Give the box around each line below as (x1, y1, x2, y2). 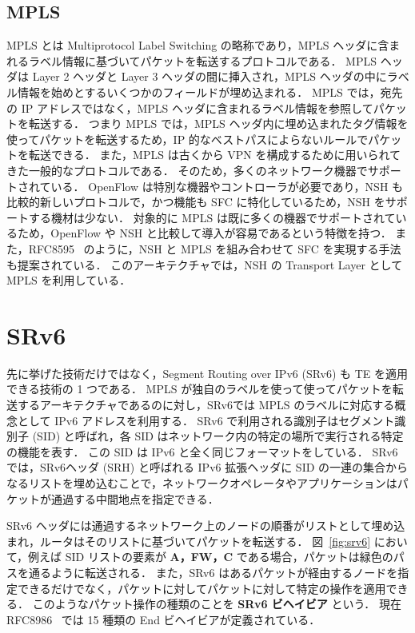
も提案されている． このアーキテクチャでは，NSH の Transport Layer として (6, 256, 403, 273)
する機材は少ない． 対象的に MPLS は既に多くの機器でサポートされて (28, 209, 396, 225)
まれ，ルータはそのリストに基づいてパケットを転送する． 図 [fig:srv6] (6, 532, 371, 549)
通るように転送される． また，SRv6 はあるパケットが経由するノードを (28, 563, 398, 580)
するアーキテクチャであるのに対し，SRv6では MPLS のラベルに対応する (17, 396, 395, 413)
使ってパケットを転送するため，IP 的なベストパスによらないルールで (6, 130, 369, 147)
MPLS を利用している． (6, 272, 131, 289)
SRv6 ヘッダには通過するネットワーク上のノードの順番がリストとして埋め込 (6, 517, 405, 534)
